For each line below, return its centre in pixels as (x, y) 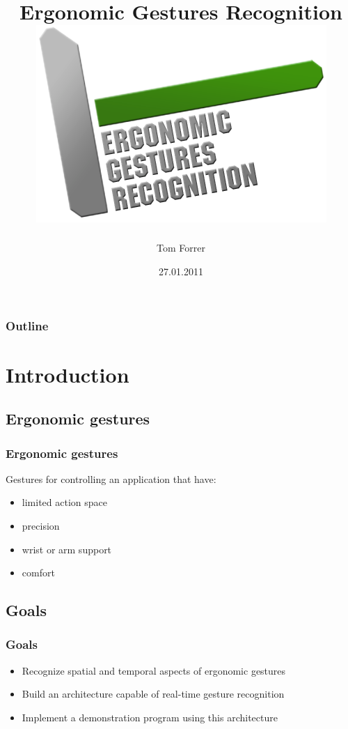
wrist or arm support (67, 549)
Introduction (68, 374)
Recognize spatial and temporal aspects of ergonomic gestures (154, 670)
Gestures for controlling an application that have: (111, 478)
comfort (38, 573)
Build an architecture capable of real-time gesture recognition (153, 694)
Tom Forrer (181, 248)
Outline (27, 325)
